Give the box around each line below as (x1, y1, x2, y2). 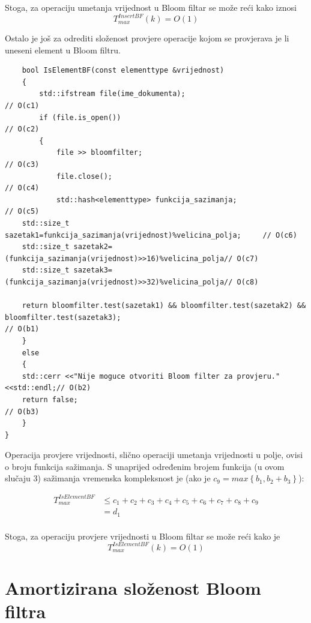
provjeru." (237, 372, 280, 381)
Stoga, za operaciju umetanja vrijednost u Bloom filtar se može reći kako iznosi (5, 1, 297, 13)
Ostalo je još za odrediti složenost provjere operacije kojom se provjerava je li (5, 32, 289, 44)
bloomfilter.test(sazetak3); (5, 313, 121, 322)
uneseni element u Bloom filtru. (5, 43, 121, 56)
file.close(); (56, 172, 112, 181)
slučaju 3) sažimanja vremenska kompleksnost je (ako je (5, 472, 211, 484)
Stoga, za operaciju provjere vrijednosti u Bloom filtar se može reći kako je (5, 529, 280, 542)
